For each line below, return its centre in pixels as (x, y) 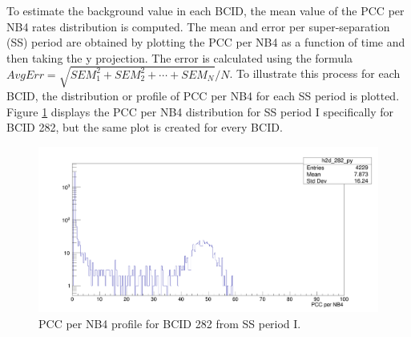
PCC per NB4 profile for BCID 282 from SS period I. (170, 323)
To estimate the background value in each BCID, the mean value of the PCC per (205, 10)
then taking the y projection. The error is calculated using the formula (180, 57)
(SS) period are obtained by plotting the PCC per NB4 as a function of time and (206, 42)
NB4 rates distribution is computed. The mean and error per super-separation (198, 26)
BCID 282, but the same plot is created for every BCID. (145, 127)
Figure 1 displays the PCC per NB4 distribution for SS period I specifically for (200, 111)
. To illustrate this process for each (315, 73)
